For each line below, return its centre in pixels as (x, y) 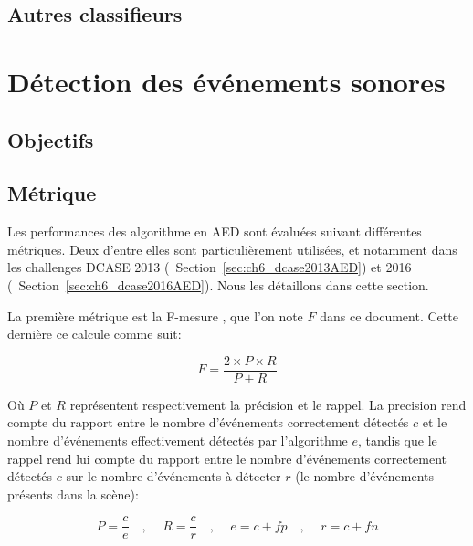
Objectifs (51, 139)
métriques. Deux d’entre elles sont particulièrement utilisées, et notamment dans (232, 249)
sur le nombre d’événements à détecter (173, 476)
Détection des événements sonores (226, 81)
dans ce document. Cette (389, 315)
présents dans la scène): (73, 493)
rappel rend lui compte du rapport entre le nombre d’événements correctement (227, 458)
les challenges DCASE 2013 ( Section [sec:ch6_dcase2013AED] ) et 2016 (210, 267)
